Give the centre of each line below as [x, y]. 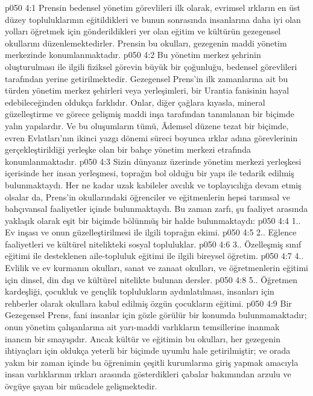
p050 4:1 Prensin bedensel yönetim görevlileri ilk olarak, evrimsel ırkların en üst [153, 7]
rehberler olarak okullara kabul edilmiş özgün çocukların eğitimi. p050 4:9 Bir [148, 303]
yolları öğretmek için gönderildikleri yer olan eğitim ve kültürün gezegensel [143, 31]
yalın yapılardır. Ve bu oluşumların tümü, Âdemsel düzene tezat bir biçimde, [147, 125]
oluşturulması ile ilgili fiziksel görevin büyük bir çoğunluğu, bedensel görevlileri [151, 66]
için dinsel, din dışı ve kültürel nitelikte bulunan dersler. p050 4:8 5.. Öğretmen [151, 279]
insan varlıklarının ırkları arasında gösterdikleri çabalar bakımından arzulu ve [148, 374]
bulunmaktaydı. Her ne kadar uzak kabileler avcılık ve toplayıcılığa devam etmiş [153, 184]
